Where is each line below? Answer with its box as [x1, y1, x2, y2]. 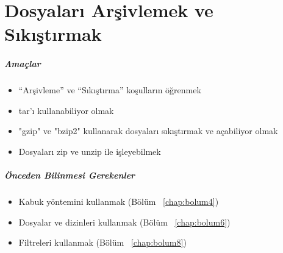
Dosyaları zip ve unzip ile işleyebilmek [18, 144, 161, 157]
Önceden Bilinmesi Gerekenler [4, 169, 135, 182]
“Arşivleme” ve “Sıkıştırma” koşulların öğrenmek [18, 84, 201, 96]
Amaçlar [4, 57, 41, 70]
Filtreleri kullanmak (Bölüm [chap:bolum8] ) [18, 236, 187, 249]
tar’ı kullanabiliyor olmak [18, 104, 114, 116]
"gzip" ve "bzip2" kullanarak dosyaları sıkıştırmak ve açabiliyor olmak [18, 124, 278, 137]
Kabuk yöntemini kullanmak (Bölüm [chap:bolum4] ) [18, 195, 219, 208]
